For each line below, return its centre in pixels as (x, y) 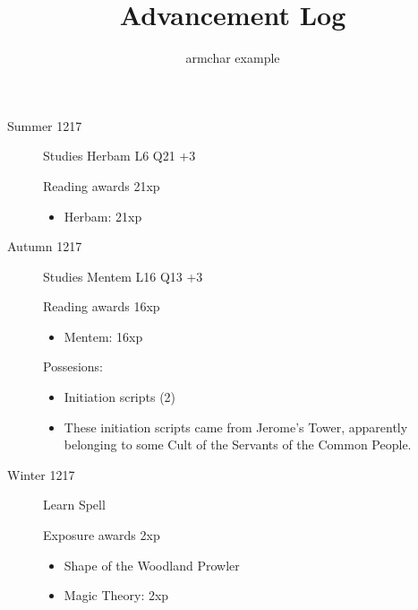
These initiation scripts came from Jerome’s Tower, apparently (236, 427)
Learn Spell (74, 505)
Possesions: (73, 366)
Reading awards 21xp (102, 185)
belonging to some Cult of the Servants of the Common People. (238, 444)
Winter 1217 (41, 474)
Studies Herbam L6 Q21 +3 (119, 156)
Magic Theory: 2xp (116, 595)
